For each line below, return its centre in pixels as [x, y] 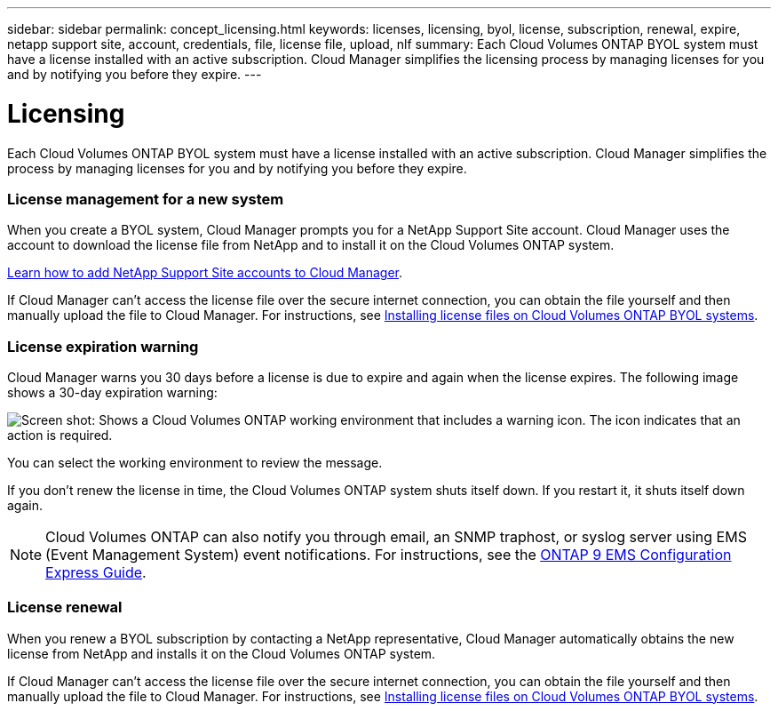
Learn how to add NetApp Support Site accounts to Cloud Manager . [205, 273]
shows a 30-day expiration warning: [112, 392]
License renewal [65, 607]
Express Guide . [96, 572]
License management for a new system [146, 199]
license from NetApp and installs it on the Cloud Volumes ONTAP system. [222, 653]
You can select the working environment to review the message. [195, 463]
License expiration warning [103, 346]
